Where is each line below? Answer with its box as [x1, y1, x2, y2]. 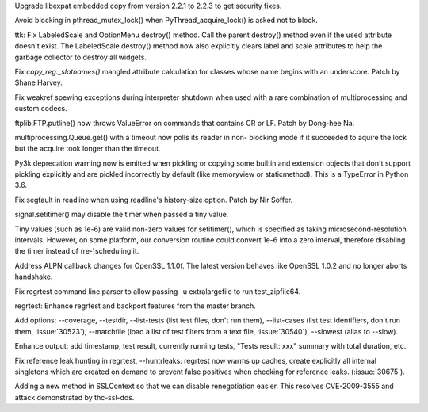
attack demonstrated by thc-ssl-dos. [14, 392, 135, 402]
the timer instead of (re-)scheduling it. [14, 246, 139, 256]
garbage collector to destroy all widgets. [14, 52, 147, 62]
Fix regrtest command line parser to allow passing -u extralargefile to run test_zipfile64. [14, 286, 301, 296]
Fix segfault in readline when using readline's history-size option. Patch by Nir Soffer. [14, 195, 293, 204]
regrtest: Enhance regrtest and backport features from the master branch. [14, 301, 257, 311]
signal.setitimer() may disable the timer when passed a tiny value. [14, 210, 229, 219]
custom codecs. [14, 104, 67, 113]
